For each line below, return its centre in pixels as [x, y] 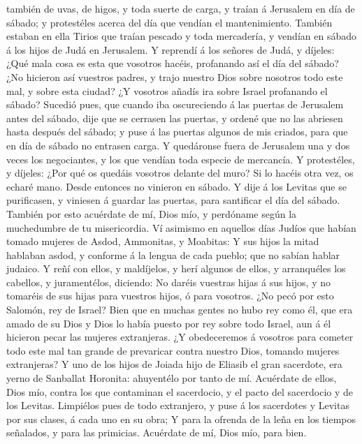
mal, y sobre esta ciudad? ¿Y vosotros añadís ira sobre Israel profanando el [167, 90]
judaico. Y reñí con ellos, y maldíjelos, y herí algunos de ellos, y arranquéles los [176, 268]
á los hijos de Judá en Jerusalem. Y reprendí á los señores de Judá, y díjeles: [171, 49]
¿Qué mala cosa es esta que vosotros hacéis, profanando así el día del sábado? [173, 63]
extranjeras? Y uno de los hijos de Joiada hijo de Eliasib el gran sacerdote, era [174, 364]
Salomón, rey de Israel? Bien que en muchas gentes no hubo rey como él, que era [180, 310]
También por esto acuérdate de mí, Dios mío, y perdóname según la [152, 213]
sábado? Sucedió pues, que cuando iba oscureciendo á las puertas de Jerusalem [175, 104]
